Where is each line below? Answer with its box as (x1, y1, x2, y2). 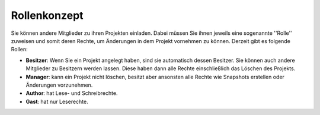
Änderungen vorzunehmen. (25, 81, 93, 88)
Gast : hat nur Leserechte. (25, 98, 88, 105)
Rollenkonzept (11, 9, 84, 22)
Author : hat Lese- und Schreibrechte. (25, 90, 118, 97)
